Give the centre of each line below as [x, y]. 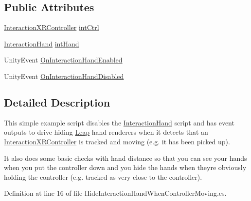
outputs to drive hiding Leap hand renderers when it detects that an [106, 132]
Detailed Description [57, 102]
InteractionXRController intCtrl [52, 27]
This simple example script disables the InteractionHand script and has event [119, 122]
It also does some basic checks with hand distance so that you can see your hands [125, 158]
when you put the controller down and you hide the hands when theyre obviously [125, 167]
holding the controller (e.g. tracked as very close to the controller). [103, 177]
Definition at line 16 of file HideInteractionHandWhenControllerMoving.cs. [115, 193]
